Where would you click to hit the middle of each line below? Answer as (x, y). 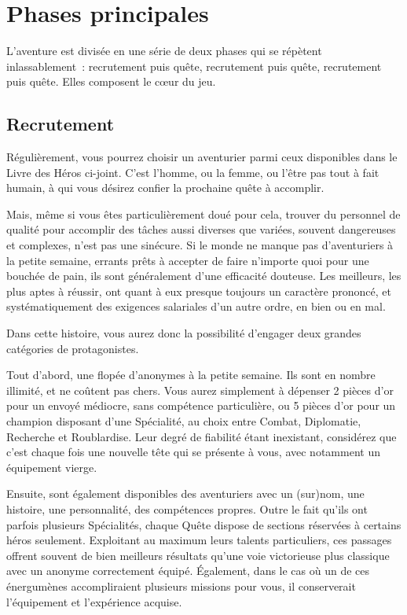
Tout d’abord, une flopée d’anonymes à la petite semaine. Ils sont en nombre (191, 375)
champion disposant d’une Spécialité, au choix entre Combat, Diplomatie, (184, 421)
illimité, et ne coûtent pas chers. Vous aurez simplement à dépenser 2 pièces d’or (200, 390)
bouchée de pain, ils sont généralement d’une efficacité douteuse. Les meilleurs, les (204, 276)
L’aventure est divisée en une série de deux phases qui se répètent (164, 51)
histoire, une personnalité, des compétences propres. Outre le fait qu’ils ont (187, 508)
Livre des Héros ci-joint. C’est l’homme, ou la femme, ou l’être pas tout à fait (193, 172)
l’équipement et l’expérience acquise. (94, 601)
